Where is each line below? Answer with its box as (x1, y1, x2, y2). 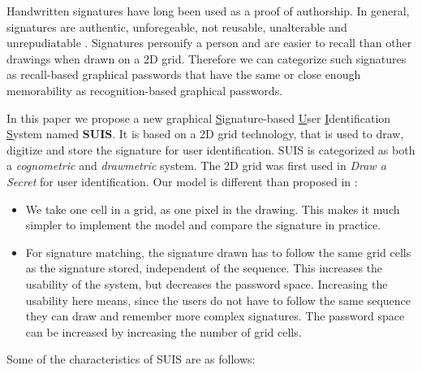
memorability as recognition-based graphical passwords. (6, 81, 283, 98)
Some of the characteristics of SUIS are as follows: (6, 350, 256, 368)
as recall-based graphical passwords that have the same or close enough (6, 66, 361, 83)
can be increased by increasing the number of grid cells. (25, 323, 302, 340)
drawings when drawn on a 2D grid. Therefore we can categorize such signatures (6, 50, 407, 67)
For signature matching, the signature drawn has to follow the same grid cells (25, 243, 411, 260)
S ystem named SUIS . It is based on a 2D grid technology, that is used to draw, (6, 125, 404, 142)
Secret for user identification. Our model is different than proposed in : (6, 172, 358, 189)
